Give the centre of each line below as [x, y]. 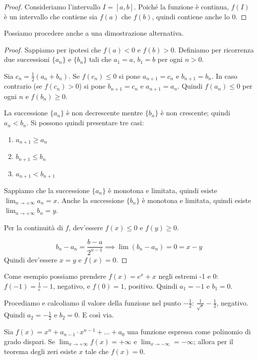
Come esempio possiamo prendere [55, 276]
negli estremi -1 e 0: [189, 276]
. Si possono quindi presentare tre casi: [85, 123]
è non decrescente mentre [104, 113]
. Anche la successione [91, 200]
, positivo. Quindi [151, 285]
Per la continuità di [33, 227]
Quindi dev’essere [31, 259]
